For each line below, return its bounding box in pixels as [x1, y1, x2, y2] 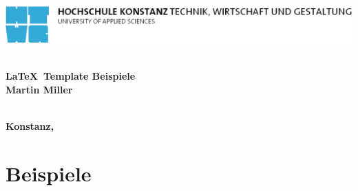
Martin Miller [6, 82, 73, 96]
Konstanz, [6, 119, 54, 133]
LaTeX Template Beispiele [6, 69, 136, 83]
